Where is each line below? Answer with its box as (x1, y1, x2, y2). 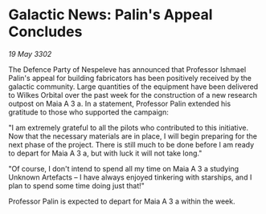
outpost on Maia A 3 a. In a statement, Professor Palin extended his (8, 99, 231, 108)
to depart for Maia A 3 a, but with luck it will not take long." (8, 148, 203, 158)
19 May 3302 (8, 49, 52, 59)
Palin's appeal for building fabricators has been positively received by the (8, 73, 252, 83)
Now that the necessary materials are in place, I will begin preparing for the (8, 131, 257, 141)
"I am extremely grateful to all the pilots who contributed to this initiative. (8, 123, 249, 132)
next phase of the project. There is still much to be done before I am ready (8, 139, 255, 149)
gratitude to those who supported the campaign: (8, 107, 169, 117)
